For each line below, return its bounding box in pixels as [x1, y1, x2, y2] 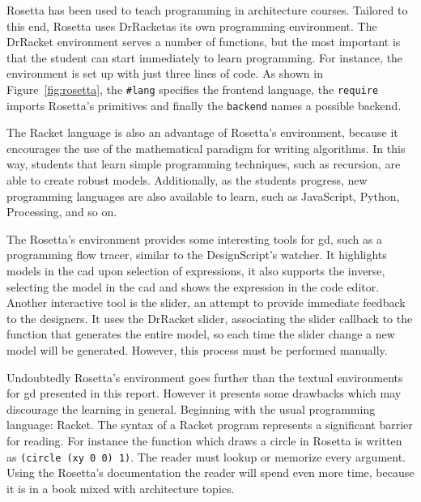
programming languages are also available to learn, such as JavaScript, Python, [6, 187, 400, 204]
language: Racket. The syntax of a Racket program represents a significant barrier [6, 416, 413, 433]
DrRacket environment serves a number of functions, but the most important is [6, 33, 401, 50]
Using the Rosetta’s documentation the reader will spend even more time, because [6, 464, 415, 481]
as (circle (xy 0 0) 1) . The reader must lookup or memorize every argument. [6, 448, 406, 465]
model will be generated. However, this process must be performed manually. [6, 342, 388, 358]
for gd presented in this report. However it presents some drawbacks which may [6, 385, 402, 402]
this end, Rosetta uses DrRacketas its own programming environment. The [6, 17, 377, 34]
